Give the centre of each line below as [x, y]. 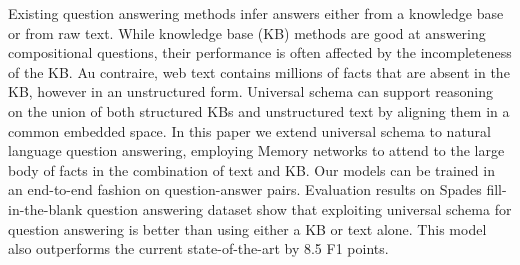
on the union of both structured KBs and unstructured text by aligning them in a [259, 110]
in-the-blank [45, 208]
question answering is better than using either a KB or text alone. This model [247, 228]
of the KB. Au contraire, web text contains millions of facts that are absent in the [259, 71]
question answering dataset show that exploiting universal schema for [299, 208]
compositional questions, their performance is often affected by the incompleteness [260, 52]
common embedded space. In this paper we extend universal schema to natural [249, 130]
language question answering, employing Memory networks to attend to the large [256, 150]
